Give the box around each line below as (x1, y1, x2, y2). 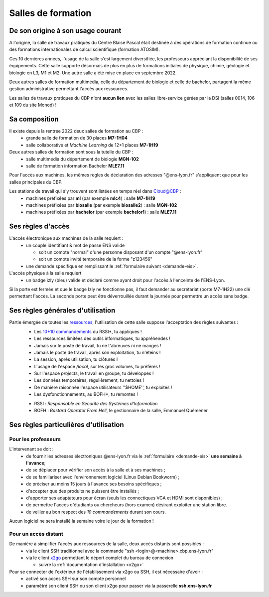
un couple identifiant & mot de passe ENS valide (26, 242, 125, 248)
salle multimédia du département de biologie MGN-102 (26, 156, 139, 162)
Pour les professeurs (9, 436, 61, 443)
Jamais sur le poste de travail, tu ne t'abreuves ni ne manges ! (34, 342, 161, 348)
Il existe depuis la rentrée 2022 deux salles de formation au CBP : (9, 128, 143, 134)
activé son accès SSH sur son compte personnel (26, 576, 126, 582)
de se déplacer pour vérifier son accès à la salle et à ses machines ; (26, 467, 165, 473)
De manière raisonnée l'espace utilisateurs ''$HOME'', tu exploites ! (34, 384, 172, 390)
